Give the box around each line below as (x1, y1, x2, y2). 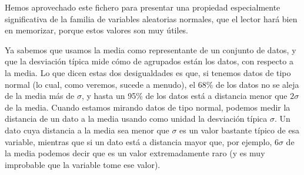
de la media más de (5, 90, 75, 102)
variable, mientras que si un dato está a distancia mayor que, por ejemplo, (5, 135, 272, 147)
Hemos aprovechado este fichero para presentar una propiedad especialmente (5, 1, 280, 13)
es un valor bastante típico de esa (179, 123, 300, 136)
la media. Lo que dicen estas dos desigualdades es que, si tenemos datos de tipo (5, 66, 291, 78)
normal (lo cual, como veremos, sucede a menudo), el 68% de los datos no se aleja (5, 78, 299, 90)
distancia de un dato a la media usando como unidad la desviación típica (5, 112, 268, 125)
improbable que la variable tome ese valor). (5, 158, 161, 170)
